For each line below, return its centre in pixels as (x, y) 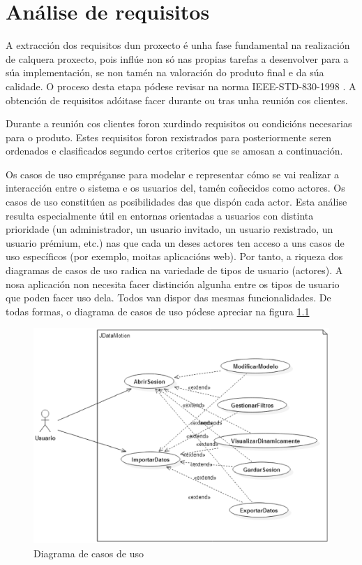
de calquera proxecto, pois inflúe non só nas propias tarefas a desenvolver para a (177, 58)
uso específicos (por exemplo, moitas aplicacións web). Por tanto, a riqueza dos (174, 256)
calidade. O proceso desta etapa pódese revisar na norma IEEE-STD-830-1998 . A (181, 86)
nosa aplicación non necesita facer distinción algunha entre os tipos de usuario (173, 284)
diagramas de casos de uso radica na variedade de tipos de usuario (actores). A (174, 270)
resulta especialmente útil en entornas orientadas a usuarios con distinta (160, 215)
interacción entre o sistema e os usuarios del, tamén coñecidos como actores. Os (175, 188)
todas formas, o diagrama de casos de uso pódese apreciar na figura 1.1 (158, 311)
